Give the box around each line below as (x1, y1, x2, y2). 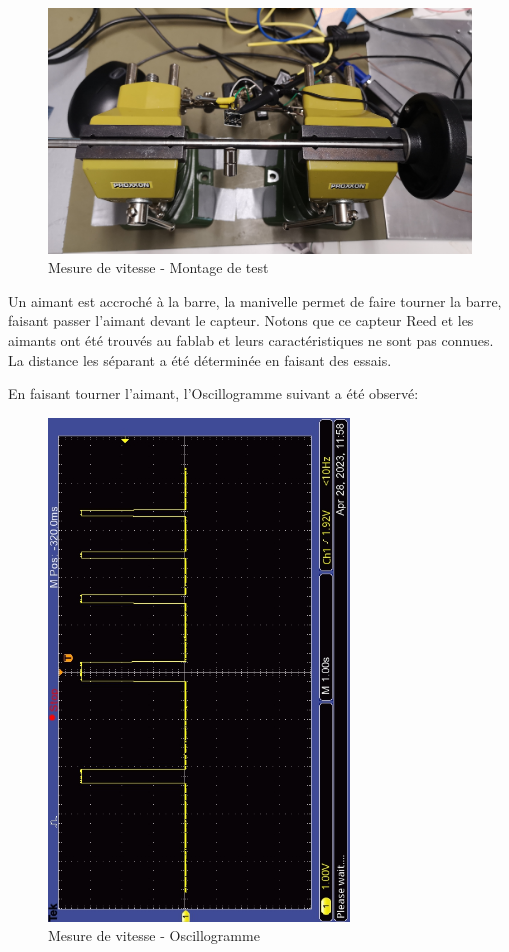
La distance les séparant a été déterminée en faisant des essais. (8, 349, 392, 370)
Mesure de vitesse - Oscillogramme (48, 925, 260, 946)
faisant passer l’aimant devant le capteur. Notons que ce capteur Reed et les (8, 310, 474, 331)
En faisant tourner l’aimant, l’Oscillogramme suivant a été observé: (8, 383, 419, 404)
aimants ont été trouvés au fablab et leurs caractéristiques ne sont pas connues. (8, 329, 494, 350)
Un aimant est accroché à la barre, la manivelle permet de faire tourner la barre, (8, 290, 502, 311)
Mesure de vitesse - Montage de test (48, 257, 269, 278)
